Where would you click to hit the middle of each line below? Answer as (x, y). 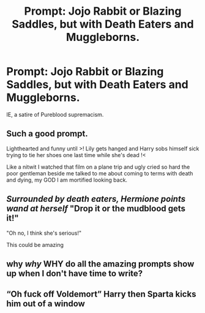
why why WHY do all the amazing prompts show (100, 264)
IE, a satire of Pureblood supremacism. (55, 114)
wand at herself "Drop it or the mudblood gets (96, 209)
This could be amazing (35, 245)
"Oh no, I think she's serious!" (44, 233)
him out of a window (46, 304)
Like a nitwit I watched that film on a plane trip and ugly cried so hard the (98, 167)
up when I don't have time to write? (75, 273)
